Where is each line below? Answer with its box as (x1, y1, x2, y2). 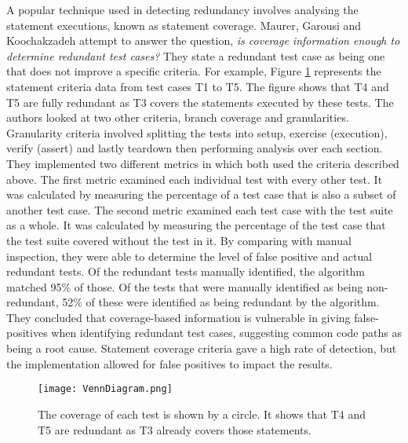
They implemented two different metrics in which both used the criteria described (6, 155, 399, 171)
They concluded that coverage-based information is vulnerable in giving (6, 309, 351, 325)
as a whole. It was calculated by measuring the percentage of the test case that (6, 217, 386, 233)
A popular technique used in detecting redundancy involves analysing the (6, 2, 359, 17)
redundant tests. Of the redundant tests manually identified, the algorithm (6, 263, 366, 280)
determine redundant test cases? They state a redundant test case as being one (6, 47, 385, 64)
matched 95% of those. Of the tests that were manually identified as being (6, 278, 363, 295)
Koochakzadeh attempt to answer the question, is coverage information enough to (6, 32, 400, 49)
